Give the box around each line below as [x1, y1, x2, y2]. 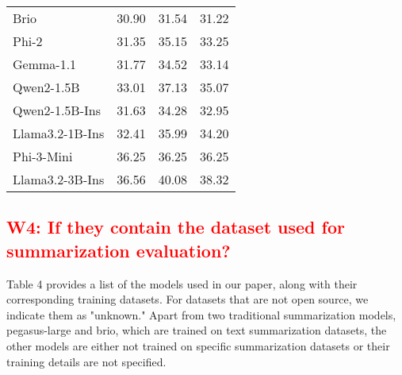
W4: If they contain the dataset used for [6, 215, 345, 239]
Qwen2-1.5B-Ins [13, 101, 101, 119]
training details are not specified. [6, 353, 167, 369]
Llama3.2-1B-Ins [13, 124, 105, 142]
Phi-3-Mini [13, 147, 73, 165]
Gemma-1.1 [13, 55, 77, 73]
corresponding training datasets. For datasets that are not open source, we [6, 291, 369, 307]
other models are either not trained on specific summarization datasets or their [6, 337, 390, 354]
